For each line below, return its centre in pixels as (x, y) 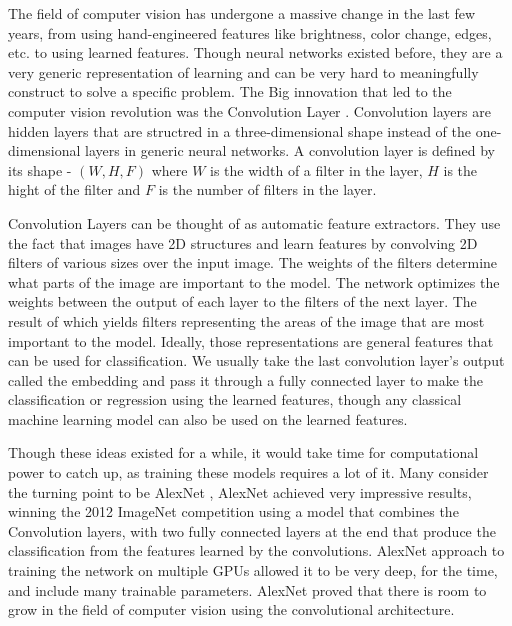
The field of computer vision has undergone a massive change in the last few (242, 13)
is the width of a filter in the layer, (316, 169)
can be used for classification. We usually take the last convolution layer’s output (256, 360)
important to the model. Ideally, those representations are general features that (251, 340)
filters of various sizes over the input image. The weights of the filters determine (253, 262)
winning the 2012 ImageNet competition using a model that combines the (233, 511)
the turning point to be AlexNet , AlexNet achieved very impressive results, (240, 491)
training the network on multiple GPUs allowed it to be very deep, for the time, (253, 570)
